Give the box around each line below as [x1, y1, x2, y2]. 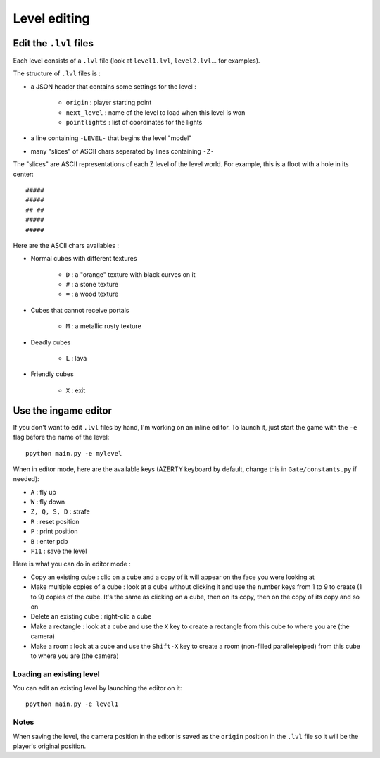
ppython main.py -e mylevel [25, 449, 122, 457]
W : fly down [30, 497, 65, 507]
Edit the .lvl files [13, 37, 94, 49]
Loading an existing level [13, 669, 100, 679]
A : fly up [30, 487, 56, 496]
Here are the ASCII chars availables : [13, 241, 120, 249]
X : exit [65, 386, 86, 394]
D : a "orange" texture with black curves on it [65, 270, 196, 278]
